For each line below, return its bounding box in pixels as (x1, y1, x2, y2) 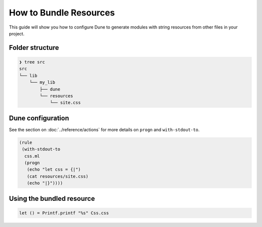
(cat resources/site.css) (27, 173, 89, 179)
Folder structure (9, 44, 59, 52)
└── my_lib (29, 80, 55, 85)
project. (9, 30, 25, 36)
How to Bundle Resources (9, 7, 115, 18)
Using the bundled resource (9, 194, 95, 203)
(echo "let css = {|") (27, 167, 81, 172)
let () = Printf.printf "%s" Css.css (19, 210, 109, 215)
